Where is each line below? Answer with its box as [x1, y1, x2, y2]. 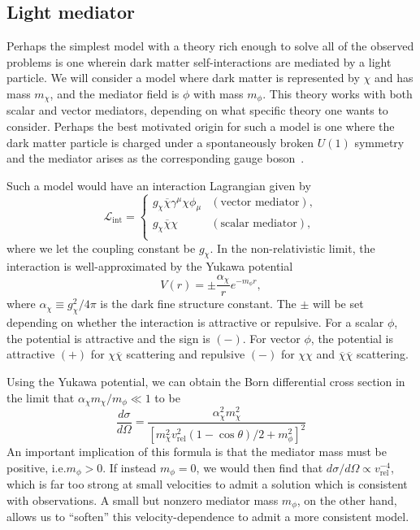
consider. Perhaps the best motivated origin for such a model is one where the [6, 118, 395, 135]
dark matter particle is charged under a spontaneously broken [6, 133, 314, 150]
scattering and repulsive [126, 345, 245, 363]
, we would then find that [196, 458, 323, 476]
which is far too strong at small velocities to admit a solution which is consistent [6, 476, 408, 493]
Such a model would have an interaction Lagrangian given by [6, 176, 311, 193]
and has [374, 69, 414, 86]
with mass [193, 85, 244, 102]
